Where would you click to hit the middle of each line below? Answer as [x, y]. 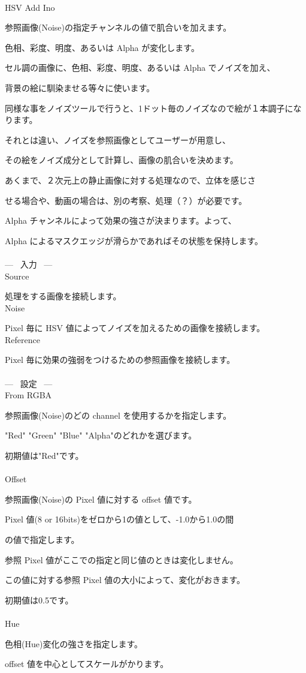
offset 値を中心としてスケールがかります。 [87, 664]
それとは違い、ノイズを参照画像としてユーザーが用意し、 [118, 139]
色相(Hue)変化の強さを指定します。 [74, 643]
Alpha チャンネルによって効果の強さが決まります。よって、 [121, 220]
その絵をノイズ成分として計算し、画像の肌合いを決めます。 [122, 160]
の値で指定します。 [42, 539]
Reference [22, 339]
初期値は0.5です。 [39, 600]
